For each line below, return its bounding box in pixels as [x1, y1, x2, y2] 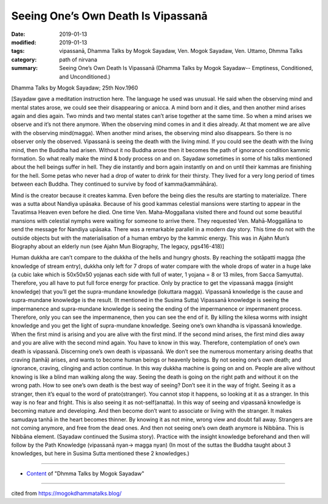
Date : [11, 30, 26, 38]
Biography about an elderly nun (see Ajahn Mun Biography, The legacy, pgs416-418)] [11, 242, 225, 250]
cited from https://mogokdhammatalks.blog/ [11, 490, 121, 497]
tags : [11, 47, 25, 55]
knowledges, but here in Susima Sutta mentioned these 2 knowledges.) [11, 450, 190, 457]
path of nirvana [59, 55, 97, 63]
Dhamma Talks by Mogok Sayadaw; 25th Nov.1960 [11, 84, 138, 91]
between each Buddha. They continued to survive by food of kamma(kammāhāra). [11, 180, 218, 188]
